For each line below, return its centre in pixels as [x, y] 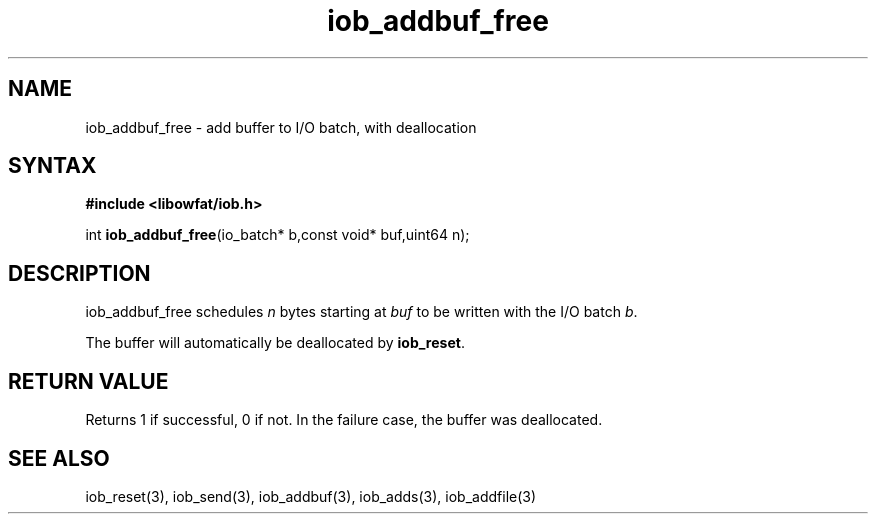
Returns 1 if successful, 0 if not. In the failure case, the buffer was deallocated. [344, 420]
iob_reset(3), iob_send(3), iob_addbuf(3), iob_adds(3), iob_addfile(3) [311, 496]
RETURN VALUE [88, 381]
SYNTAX [52, 166]
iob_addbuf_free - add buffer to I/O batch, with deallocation [281, 127]
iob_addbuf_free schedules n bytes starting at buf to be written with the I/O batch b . [361, 312]
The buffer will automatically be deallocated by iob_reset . [275, 343]
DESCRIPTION [79, 273]
